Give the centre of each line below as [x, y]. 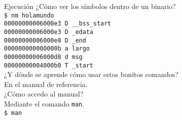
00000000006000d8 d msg [43, 57]
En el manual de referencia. [46, 84]
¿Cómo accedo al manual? [44, 94]
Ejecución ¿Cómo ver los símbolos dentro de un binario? [90, 6]
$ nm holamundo [29, 15]
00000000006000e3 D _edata [49, 32]
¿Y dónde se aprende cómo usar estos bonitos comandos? [91, 74]
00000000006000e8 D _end [45, 40]
